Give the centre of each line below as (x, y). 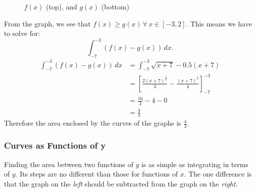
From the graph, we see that (47, 23)
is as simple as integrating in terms (195, 164)
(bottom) (115, 6)
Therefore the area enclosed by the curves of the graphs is (93, 123)
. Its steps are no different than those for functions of (96, 174)
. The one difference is (218, 174)
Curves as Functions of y (55, 145)
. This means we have (219, 23)
